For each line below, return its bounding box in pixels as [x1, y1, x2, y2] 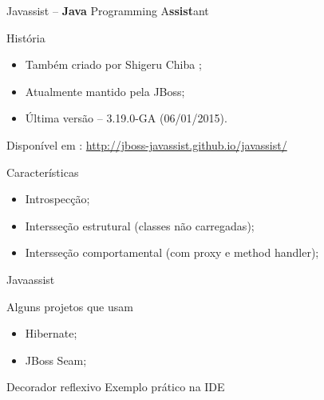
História [6, 29, 45, 46]
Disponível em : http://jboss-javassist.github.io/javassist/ [6, 136, 287, 153]
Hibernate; [25, 325, 77, 342]
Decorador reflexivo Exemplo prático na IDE [6, 378, 225, 395]
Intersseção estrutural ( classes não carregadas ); [25, 217, 255, 234]
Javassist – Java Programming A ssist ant [6, 2, 209, 18]
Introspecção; [25, 190, 90, 207]
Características [6, 163, 79, 180]
